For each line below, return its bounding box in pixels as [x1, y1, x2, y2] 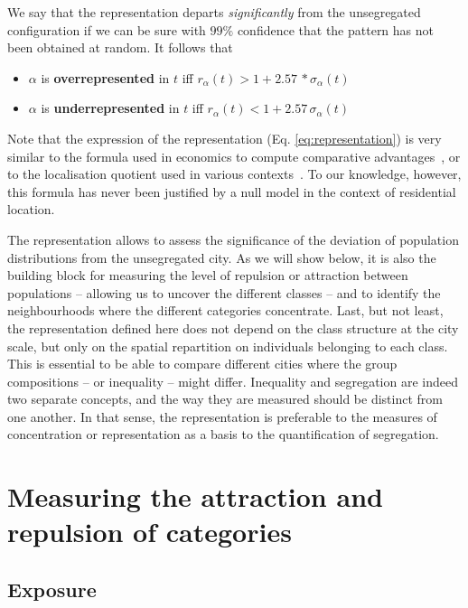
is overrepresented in [41, 68, 170, 87]
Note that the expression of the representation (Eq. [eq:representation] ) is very [7, 128, 442, 147]
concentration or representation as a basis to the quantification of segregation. [7, 425, 439, 444]
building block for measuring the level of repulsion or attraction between [7, 266, 408, 285]
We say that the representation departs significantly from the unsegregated [7, 3, 421, 21]
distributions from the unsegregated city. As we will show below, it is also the [7, 248, 436, 267]
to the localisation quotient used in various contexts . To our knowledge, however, [7, 164, 462, 183]
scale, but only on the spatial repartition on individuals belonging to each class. [7, 336, 448, 355]
